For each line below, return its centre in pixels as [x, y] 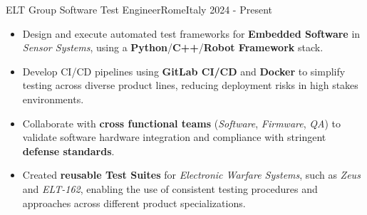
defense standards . [68, 151]
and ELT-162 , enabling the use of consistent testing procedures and [170, 188]
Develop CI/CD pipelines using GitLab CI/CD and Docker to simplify [184, 71]
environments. [53, 99]
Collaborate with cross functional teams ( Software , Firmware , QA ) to [181, 123]
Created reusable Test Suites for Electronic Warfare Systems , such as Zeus [191, 175]
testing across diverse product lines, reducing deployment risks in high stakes [190, 85]
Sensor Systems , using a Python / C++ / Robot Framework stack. [173, 47]
